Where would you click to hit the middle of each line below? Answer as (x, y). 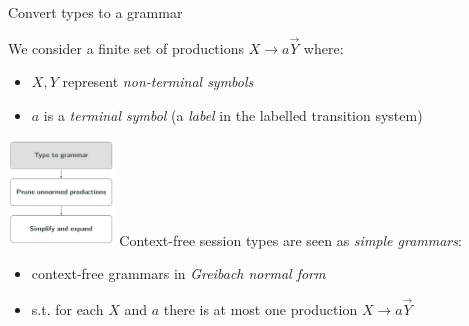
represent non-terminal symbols (158, 81)
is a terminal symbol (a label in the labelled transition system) (233, 115)
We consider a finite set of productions (126, 47)
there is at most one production (260, 308)
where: (323, 47)
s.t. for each (67, 308)
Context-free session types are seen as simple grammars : (290, 239)
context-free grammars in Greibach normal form (178, 273)
